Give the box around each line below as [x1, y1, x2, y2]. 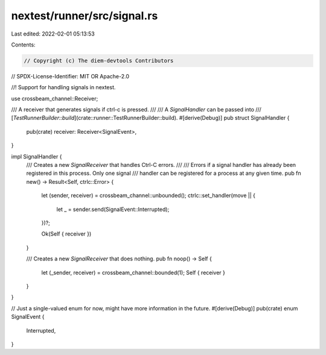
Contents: [11, 41, 36, 48]
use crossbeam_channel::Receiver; [11, 95, 98, 102]
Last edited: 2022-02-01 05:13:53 [11, 30, 95, 37]
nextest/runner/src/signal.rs [11, 9, 158, 22]
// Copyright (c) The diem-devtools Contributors [24, 57, 174, 64]
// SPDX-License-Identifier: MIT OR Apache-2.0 [11, 72, 130, 80]
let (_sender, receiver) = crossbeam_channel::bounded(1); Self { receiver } [41, 269, 226, 276]
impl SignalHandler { [11, 152, 62, 160]
